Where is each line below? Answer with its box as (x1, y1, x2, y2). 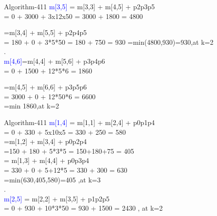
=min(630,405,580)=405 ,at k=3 (4, 174, 101, 184)
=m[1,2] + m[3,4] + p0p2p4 (4, 136, 87, 146)
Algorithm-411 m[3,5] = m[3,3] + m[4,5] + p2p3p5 (4, 1, 155, 11)
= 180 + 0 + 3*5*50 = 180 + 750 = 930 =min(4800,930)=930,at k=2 (4, 36, 214, 47)
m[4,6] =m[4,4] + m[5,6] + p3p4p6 (4, 55, 105, 66)
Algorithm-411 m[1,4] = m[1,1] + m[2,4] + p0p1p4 (4, 117, 155, 127)
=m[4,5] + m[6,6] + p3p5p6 (4, 82, 87, 92)
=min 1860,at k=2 (4, 101, 59, 111)
